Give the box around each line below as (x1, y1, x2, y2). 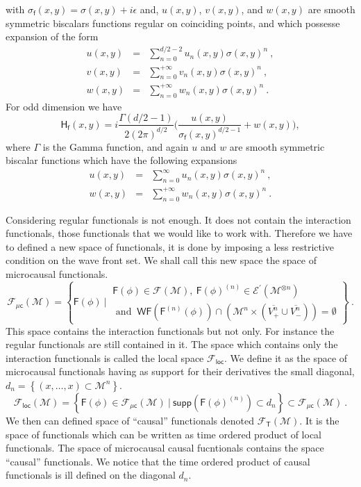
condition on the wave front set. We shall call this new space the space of (6, 253, 317, 267)
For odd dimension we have (6, 99, 122, 113)
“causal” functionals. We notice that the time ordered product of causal (6, 454, 310, 468)
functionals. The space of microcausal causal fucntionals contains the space (6, 440, 324, 455)
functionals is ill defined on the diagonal (6, 468, 176, 482)
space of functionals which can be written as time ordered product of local (6, 427, 321, 441)
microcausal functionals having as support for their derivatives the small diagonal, (6, 364, 355, 379)
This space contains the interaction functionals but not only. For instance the (6, 323, 335, 338)
